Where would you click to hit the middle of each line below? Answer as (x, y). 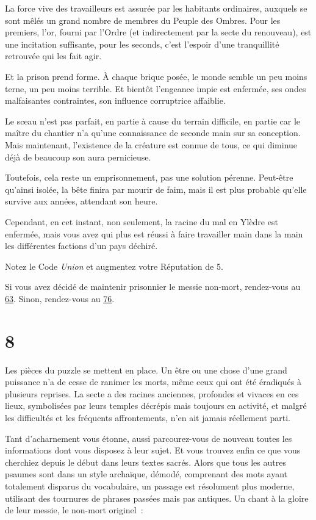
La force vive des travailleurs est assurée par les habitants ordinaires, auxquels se (156, 8)
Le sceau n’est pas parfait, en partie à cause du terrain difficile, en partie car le (153, 121)
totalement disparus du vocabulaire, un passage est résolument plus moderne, (150, 486)
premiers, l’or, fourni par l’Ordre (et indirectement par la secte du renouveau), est (158, 32)
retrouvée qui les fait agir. (53, 56)
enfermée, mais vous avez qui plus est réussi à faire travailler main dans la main (154, 233)
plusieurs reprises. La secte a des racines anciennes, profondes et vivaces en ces (152, 393)
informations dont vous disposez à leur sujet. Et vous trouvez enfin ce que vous (153, 450)
